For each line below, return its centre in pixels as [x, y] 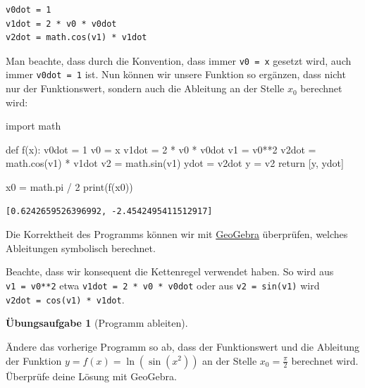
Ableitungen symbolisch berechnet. [81, 248]
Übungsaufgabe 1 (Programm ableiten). [97, 323]
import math [33, 126]
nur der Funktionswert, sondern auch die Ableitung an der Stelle [145, 88]
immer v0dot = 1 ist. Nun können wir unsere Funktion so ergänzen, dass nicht [176, 74]
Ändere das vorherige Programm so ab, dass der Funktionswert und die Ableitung [182, 346]
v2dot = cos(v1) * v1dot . [65, 299]
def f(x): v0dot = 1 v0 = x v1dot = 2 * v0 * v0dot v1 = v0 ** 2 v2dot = [161, 149]
